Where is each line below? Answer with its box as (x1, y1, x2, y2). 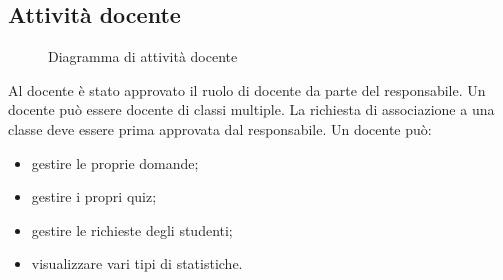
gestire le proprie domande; (31, 152, 199, 173)
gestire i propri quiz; (31, 186, 157, 207)
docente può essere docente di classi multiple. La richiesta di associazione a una (8, 99, 495, 120)
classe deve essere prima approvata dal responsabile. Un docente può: (8, 118, 432, 139)
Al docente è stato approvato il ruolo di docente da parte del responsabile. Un (8, 79, 486, 100)
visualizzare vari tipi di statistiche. (31, 253, 243, 274)
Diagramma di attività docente (48, 46, 238, 67)
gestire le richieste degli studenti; (31, 219, 233, 240)
